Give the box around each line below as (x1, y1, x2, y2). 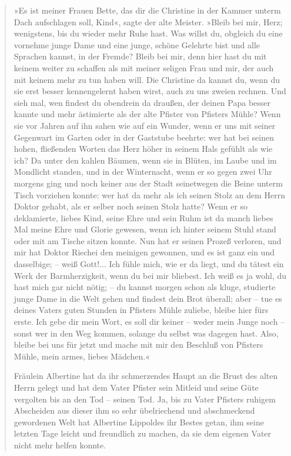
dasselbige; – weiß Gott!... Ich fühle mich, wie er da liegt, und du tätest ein (14, 258, 284, 270)
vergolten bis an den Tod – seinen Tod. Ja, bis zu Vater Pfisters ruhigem (14, 392, 276, 405)
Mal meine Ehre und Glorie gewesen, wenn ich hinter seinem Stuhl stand (14, 223, 276, 235)
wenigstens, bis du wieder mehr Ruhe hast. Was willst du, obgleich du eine (14, 27, 283, 39)
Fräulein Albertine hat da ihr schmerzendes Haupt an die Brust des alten (14, 370, 278, 382)
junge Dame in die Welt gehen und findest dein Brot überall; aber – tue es (14, 292, 282, 304)
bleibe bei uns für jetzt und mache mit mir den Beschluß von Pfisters (14, 338, 263, 351)
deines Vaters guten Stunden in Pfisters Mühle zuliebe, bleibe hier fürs (14, 304, 269, 316)
